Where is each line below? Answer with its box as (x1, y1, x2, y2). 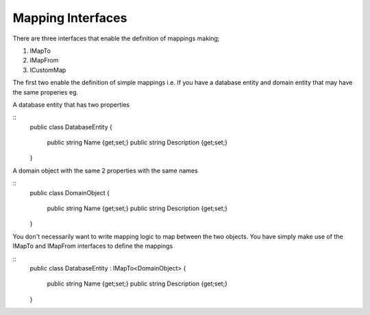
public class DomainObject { (29, 188, 110, 197)
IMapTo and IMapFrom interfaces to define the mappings (12, 242, 173, 250)
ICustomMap (29, 66, 66, 74)
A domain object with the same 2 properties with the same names (12, 166, 198, 175)
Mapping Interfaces (12, 10, 127, 25)
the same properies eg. (12, 88, 79, 96)
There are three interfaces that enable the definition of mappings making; (12, 34, 220, 42)
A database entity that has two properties (12, 100, 130, 109)
